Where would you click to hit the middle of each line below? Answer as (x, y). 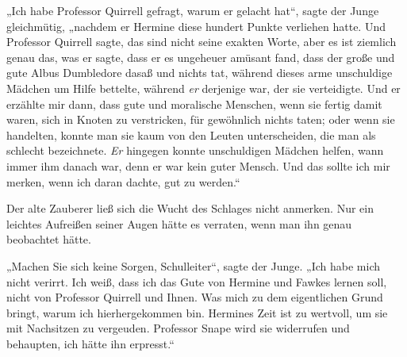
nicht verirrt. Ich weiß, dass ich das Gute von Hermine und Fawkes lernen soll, (197, 281)
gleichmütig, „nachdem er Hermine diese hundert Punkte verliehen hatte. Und (196, 26)
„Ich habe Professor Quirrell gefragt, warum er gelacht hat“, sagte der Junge (193, 10)
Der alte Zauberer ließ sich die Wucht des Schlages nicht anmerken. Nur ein (190, 208)
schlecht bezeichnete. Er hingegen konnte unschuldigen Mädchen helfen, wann (195, 150)
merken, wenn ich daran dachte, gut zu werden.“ (123, 181)
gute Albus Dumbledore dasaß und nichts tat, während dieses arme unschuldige (200, 73)
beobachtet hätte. (49, 239)
